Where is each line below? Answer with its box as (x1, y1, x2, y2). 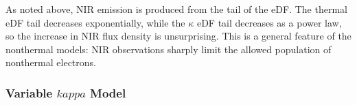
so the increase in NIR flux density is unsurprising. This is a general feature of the (5, 29, 352, 43)
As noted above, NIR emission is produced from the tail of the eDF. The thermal (5, 2, 347, 16)
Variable (5, 84, 53, 101)
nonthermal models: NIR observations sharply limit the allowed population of (5, 42, 332, 56)
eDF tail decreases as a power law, (196, 15, 342, 29)
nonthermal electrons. (5, 55, 96, 70)
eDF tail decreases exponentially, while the (5, 15, 185, 29)
